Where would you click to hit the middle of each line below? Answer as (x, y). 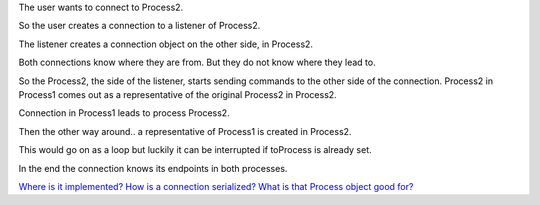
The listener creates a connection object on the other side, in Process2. (166, 44)
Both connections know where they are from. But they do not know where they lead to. (197, 62)
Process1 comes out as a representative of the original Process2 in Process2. (177, 94)
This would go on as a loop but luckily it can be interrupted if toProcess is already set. (195, 150)
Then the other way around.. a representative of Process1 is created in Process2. (185, 131)
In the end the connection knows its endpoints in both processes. (153, 168)
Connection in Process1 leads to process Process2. (124, 113)
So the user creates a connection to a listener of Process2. (139, 26)
